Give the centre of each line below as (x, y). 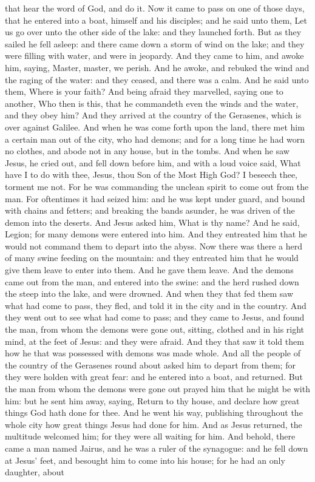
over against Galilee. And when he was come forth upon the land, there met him (155, 127)
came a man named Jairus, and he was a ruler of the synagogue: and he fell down (157, 448)
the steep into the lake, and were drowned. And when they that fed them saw (149, 294)
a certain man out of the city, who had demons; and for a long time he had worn (155, 139)
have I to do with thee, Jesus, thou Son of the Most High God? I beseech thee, (151, 175)
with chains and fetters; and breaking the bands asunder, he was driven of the (150, 210)
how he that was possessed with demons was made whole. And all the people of (153, 353)
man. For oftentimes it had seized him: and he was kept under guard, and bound (155, 198)
